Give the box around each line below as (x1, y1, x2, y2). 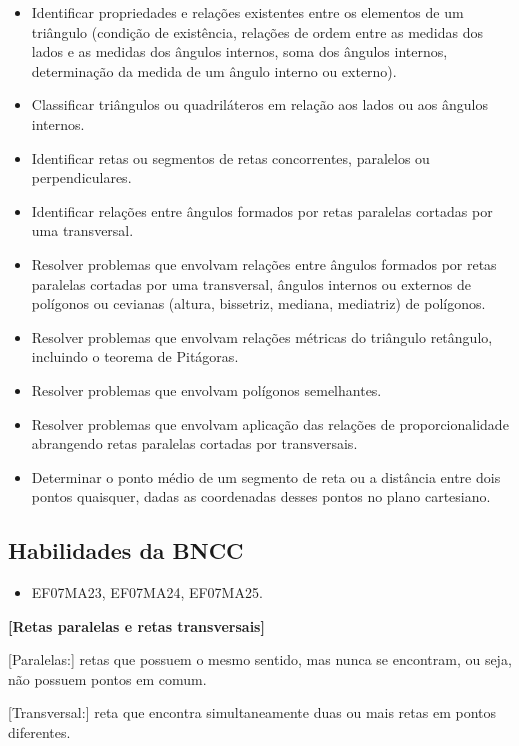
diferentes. (8, 722, 71, 743)
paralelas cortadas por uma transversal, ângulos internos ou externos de (31, 273, 471, 294)
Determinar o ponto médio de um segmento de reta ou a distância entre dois (31, 466, 501, 487)
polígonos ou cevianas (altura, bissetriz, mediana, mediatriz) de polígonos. (31, 293, 486, 314)
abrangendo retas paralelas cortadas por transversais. (31, 433, 358, 454)
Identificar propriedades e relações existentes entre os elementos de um (31, 2, 464, 22)
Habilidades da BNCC (8, 535, 244, 566)
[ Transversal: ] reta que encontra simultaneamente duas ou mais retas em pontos (8, 702, 497, 723)
